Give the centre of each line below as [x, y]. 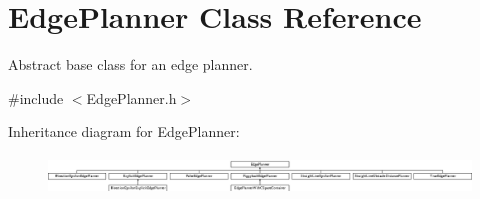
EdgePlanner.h [131, 97]
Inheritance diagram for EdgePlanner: [124, 131]
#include [36, 97]
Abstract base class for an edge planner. [130, 64]
